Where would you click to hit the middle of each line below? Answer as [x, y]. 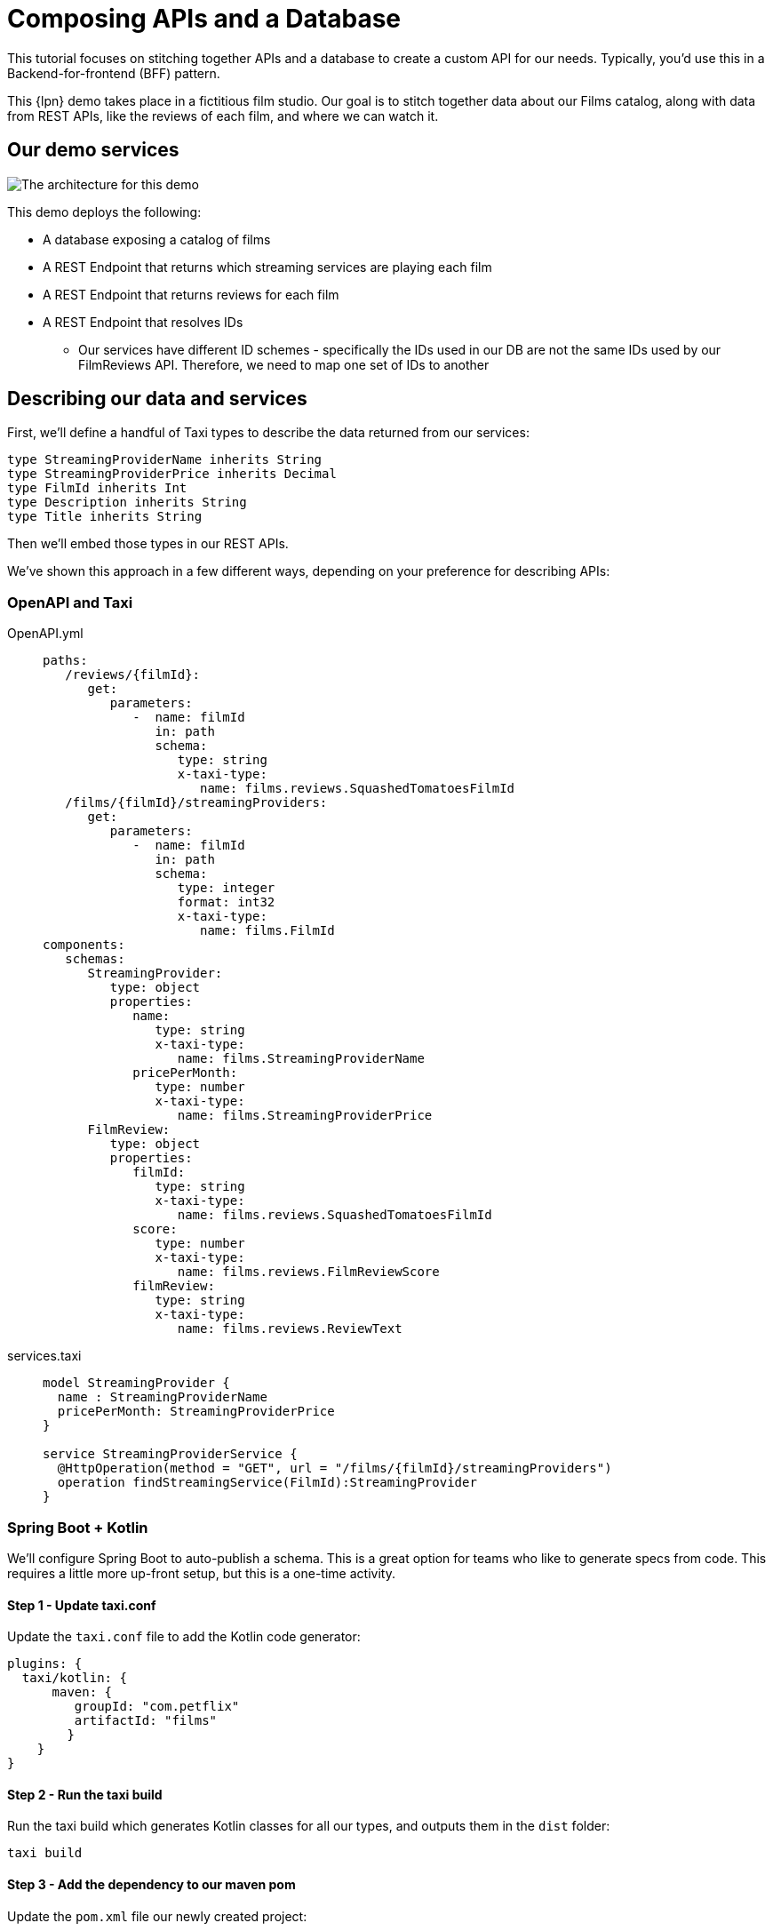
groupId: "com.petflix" [157, 1707]
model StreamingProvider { [136, 1383]
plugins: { [45, 1664]
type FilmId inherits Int [97, 488]
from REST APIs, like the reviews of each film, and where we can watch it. [223, 116]
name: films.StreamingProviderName [301, 1059]
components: [84, 945]
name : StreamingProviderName [162, 1397]
